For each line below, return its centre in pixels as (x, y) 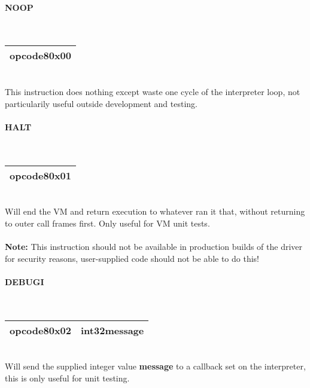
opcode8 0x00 (40, 56)
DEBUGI (25, 281)
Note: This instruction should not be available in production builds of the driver (154, 246)
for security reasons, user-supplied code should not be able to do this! (132, 258)
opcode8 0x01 (40, 175)
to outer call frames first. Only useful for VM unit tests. (107, 223)
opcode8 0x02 (40, 330)
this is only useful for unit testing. (67, 378)
